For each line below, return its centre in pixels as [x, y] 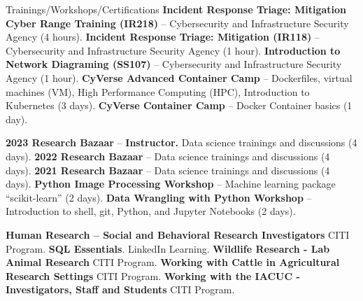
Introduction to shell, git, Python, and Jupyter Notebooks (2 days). [151, 211]
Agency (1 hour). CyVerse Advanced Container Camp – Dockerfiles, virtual [179, 77]
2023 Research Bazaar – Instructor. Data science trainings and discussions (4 [181, 142]
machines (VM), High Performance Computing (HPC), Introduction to [158, 91]
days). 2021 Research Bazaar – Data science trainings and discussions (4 [168, 170]
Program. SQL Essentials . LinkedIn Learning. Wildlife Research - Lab [168, 248]
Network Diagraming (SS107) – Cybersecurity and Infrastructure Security [174, 64]
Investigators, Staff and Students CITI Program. [120, 289]
